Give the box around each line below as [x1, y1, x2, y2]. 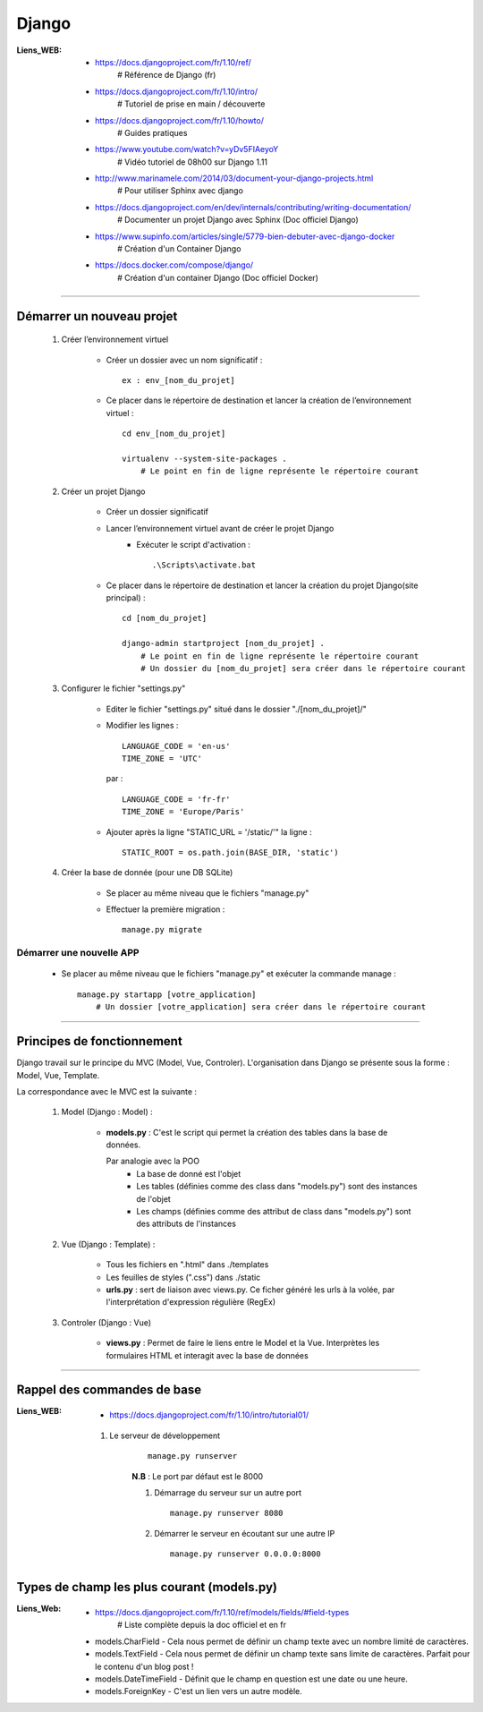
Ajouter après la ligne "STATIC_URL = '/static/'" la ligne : [106, 826, 312, 837]
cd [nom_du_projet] [122, 613, 208, 624]
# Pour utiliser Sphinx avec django [117, 185, 243, 196]
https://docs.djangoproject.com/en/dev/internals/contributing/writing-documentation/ [95, 201, 411, 212]
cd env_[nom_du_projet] [122, 429, 226, 439]
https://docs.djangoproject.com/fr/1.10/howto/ [95, 115, 264, 125]
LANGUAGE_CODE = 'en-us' [122, 741, 231, 751]
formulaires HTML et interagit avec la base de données [106, 1350, 309, 1360]
